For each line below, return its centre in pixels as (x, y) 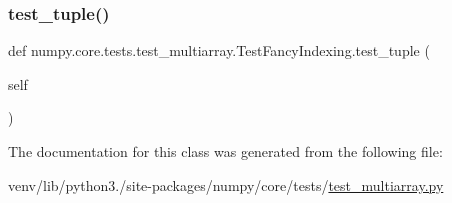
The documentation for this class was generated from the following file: (225, 151)
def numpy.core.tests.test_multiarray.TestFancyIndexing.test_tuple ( (219, 50)
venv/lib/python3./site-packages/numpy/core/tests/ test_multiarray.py (226, 184)
